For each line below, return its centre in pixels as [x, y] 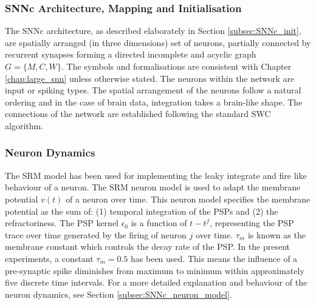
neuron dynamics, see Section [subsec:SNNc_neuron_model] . [118, 294]
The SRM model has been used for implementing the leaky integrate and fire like [156, 175]
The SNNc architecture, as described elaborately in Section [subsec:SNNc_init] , [153, 31]
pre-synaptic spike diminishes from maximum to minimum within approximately [155, 270]
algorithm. [24, 125]
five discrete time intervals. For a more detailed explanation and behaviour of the [156, 282]
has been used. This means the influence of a [214, 258]
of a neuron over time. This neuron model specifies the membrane [188, 199]
